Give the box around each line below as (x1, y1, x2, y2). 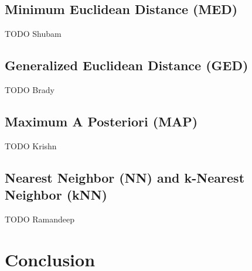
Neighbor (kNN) (5, 186, 107, 204)
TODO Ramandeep (5, 212, 74, 225)
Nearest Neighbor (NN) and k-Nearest (5, 168, 245, 186)
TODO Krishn (5, 139, 57, 152)
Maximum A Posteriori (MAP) (5, 112, 198, 130)
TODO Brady (5, 84, 55, 95)
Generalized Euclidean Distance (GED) (5, 56, 248, 74)
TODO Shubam (5, 28, 62, 40)
